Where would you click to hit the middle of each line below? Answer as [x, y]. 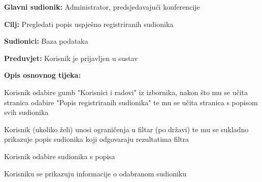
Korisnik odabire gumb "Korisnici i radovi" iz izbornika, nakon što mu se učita [126, 92]
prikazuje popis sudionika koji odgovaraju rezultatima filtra [96, 139]
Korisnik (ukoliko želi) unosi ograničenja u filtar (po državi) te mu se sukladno [126, 129]
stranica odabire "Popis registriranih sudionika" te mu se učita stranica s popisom [131, 102]
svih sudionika [26, 112]
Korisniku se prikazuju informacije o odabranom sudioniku [95, 173]
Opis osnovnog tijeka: [42, 75]
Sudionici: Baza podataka [46, 41]
